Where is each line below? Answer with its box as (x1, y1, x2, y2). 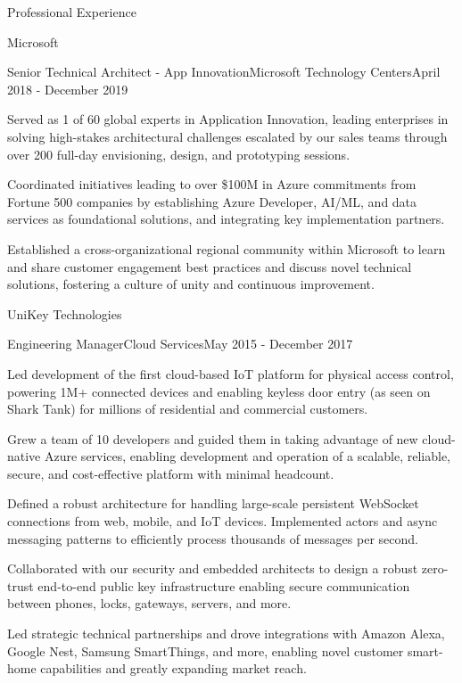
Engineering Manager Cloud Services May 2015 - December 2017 (7, 334, 353, 353)
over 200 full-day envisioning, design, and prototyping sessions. (7, 144, 351, 163)
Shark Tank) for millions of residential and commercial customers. (7, 399, 368, 418)
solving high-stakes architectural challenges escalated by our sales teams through (7, 127, 448, 145)
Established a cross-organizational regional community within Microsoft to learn (7, 239, 446, 258)
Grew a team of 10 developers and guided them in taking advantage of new (7, 429, 418, 448)
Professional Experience (7, 3, 136, 21)
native (7, 447, 41, 465)
